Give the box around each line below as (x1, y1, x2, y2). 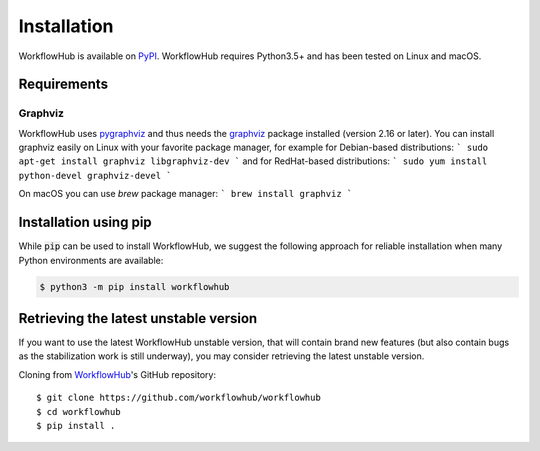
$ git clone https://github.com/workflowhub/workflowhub (36, 392, 322, 404)
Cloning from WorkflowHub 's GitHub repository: (18, 368, 217, 380)
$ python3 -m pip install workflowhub (39, 281, 230, 292)
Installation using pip (18, 214, 152, 231)
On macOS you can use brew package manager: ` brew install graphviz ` (18, 188, 353, 200)
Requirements (18, 76, 109, 93)
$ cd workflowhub (36, 406, 121, 417)
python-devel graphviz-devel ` (18, 170, 172, 181)
